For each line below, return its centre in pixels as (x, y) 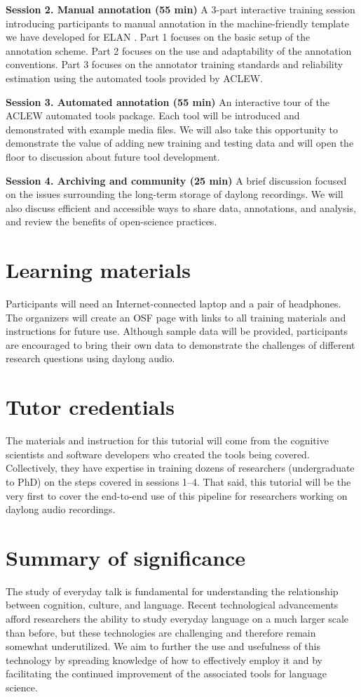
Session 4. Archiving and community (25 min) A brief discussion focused (176, 180)
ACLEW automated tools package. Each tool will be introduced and (153, 115)
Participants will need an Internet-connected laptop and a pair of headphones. (173, 304)
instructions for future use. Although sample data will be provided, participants (177, 331)
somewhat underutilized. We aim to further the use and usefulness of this (163, 646)
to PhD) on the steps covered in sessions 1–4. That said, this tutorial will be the (178, 481)
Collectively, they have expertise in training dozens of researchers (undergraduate (180, 468)
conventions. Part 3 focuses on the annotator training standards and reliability (175, 64)
